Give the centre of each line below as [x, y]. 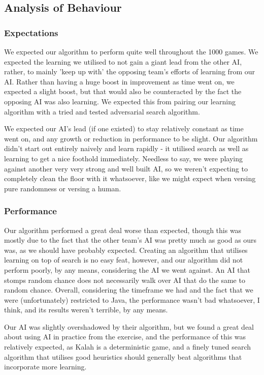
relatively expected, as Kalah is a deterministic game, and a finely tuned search [128, 347]
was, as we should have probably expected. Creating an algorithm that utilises [126, 250]
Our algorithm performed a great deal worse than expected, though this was [123, 230]
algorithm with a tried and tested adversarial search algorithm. [102, 111]
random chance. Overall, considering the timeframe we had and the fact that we [129, 290]
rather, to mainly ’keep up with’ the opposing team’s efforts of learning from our [129, 71]
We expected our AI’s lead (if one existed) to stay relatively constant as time [124, 128]
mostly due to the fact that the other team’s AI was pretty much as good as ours [130, 240]
